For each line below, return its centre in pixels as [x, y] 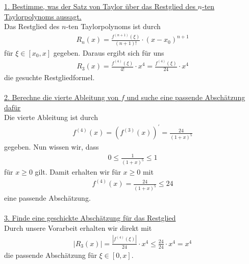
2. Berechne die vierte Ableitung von [61, 97]
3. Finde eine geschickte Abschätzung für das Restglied [90, 218]
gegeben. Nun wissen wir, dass [52, 147]
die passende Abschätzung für [51, 255]
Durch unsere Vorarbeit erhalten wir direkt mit [78, 228]
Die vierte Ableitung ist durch [51, 117]
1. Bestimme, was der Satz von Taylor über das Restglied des [100, 6]
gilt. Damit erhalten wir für [78, 172]
